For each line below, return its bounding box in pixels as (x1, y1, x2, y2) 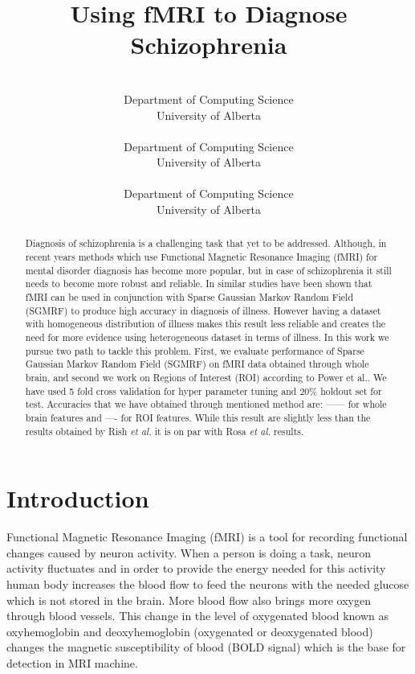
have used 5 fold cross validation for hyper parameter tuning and (25, 384, 297, 397)
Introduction (6, 482, 149, 515)
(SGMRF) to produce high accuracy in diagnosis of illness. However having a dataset (25, 303, 381, 317)
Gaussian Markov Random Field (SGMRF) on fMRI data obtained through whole (25, 357, 369, 371)
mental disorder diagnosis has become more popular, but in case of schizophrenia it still (25, 263, 392, 277)
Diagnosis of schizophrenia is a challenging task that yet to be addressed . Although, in (25, 236, 387, 250)
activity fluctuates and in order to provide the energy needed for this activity (6, 560, 386, 577)
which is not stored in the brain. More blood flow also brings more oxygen (6, 591, 371, 608)
